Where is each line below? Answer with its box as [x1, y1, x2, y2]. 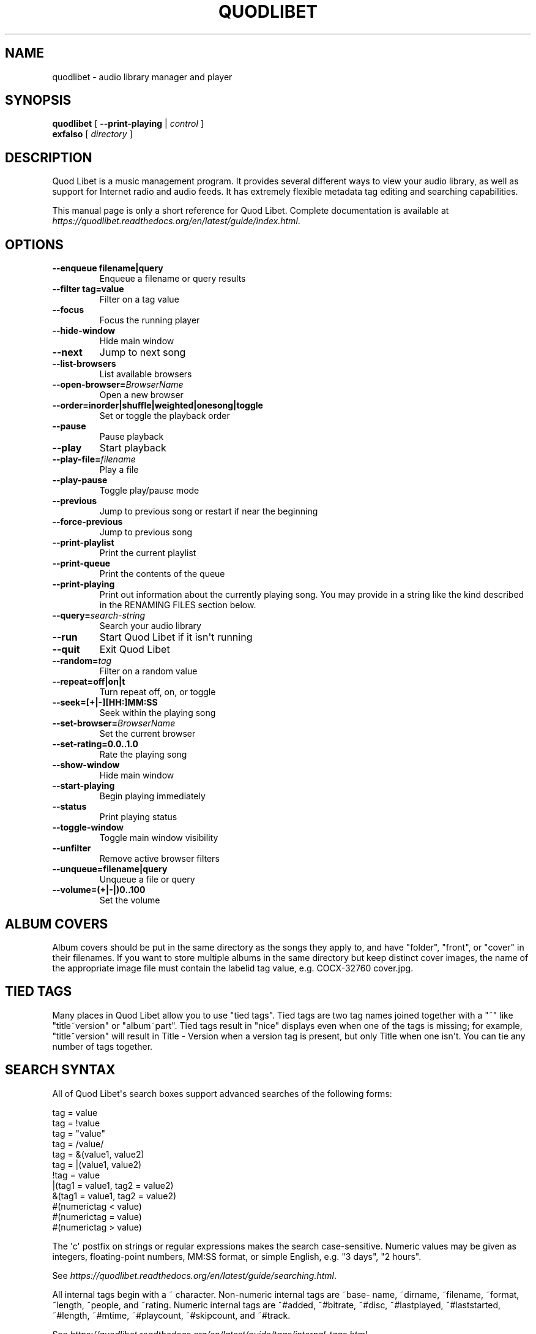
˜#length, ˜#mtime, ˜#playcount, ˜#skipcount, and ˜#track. [52, 1310, 291, 1321]
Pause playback [99, 431, 164, 442]
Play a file [99, 464, 139, 475]
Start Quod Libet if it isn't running [99, 631, 253, 644]
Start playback [99, 442, 166, 454]
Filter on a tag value [99, 294, 179, 305]
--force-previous [52, 516, 123, 527]
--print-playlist [52, 537, 114, 548]
